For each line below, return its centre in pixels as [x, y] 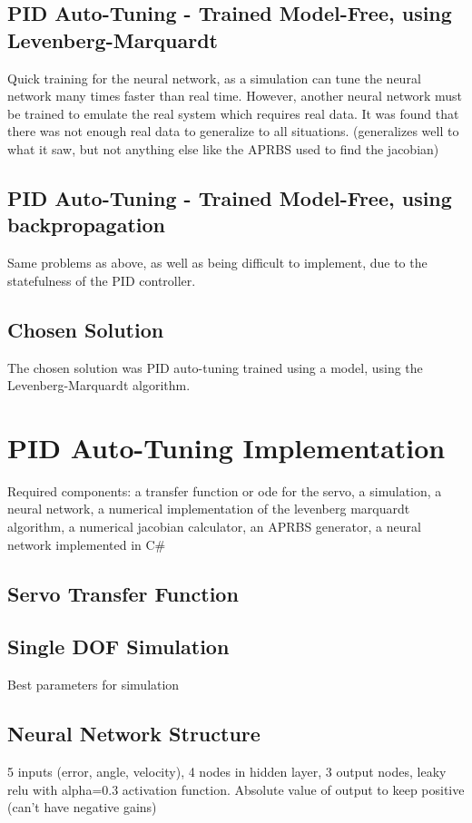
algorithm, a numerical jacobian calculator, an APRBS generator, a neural [214, 527]
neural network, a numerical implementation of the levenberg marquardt [209, 509]
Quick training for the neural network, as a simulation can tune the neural [214, 78]
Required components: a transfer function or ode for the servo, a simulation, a [225, 490]
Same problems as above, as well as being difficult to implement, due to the [217, 263]
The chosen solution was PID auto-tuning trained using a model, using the [215, 367]
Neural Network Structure [134, 734]
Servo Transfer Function [123, 593]
